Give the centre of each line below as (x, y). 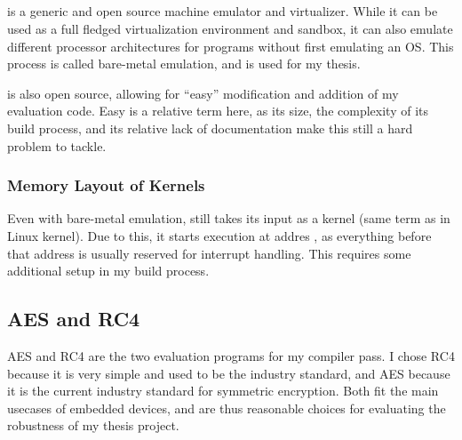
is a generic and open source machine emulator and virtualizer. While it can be (223, 11)
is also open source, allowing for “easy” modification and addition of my (203, 93)
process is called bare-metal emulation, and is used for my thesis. (184, 64)
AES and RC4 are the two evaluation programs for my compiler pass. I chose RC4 (231, 355)
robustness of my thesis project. (93, 425)
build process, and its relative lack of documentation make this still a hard (210, 128)
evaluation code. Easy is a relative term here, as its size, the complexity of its (218, 111)
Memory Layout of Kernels (106, 185)
